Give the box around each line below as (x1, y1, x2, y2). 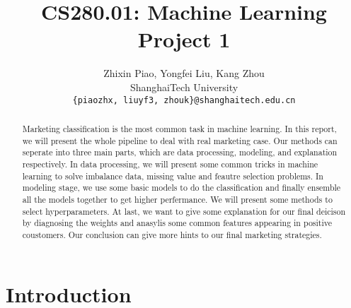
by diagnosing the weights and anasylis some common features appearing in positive (22, 217, 332, 229)
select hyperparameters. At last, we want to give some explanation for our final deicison (22, 205, 346, 217)
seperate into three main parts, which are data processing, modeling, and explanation (22, 146, 338, 158)
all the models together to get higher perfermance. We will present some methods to (22, 193, 333, 205)
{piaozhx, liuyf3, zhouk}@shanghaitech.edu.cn (72, 95, 296, 105)
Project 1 (137, 25, 231, 54)
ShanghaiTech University (130, 79, 238, 94)
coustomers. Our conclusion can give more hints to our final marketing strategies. (22, 228, 322, 240)
